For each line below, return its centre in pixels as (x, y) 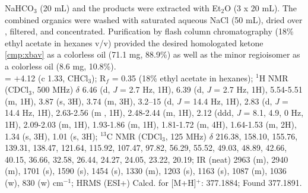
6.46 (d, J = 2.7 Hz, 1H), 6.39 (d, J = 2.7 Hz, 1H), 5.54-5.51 (192, 89)
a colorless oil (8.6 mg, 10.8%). (61, 66)
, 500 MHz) (53, 89)
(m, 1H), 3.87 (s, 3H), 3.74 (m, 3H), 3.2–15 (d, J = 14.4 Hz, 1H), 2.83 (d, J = (147, 101)
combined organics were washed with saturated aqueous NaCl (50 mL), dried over (154, 19)
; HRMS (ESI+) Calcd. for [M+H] (134, 182)
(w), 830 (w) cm (34, 182)
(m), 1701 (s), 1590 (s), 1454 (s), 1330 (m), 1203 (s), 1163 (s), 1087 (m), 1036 (146, 171)
